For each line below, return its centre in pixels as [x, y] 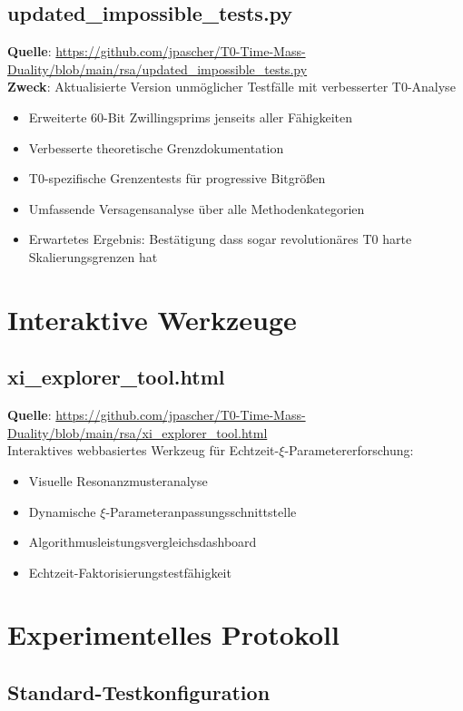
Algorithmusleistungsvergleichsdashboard [143, 542]
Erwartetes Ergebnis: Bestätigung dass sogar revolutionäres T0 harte [220, 239]
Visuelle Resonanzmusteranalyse [118, 480]
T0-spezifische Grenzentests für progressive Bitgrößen [177, 178]
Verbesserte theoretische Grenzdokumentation [156, 147]
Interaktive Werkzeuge [152, 319]
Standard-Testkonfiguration [139, 692]
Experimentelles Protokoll [173, 634]
